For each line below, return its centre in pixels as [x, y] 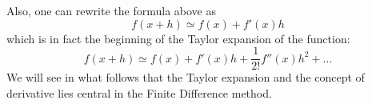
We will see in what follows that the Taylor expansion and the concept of [186, 77]
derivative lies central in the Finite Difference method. [139, 92]
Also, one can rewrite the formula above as [111, 10]
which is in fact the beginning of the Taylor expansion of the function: [178, 38]
